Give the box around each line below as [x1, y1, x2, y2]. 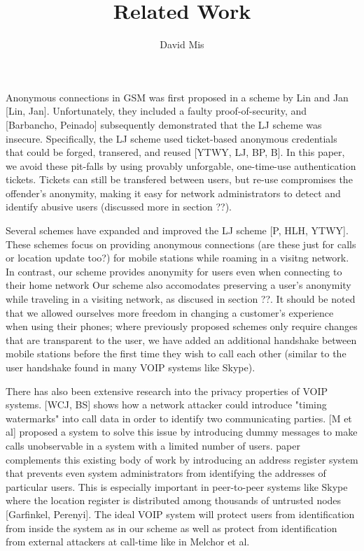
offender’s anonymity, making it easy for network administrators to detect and [6, 185, 341, 200]
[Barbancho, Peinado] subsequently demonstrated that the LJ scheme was [6, 117, 322, 131]
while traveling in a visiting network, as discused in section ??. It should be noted [6, 292, 356, 306]
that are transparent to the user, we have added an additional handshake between [6, 332, 357, 347]
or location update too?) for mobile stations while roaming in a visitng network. [6, 250, 349, 265]
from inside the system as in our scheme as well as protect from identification [6, 520, 337, 535]
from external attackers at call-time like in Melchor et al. [6, 534, 250, 549]
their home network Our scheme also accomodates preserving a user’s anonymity [6, 278, 351, 292]
